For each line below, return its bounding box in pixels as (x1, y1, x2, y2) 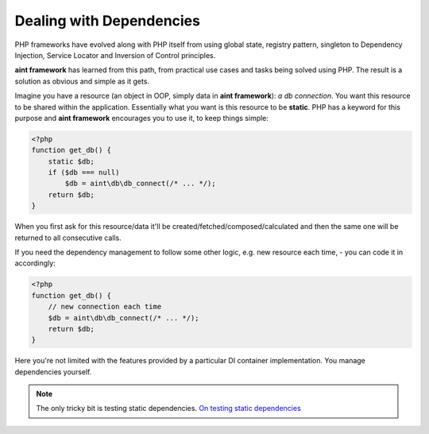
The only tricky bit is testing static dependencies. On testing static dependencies (36, 404, 301, 413)
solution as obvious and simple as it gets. (14, 76, 150, 86)
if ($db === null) (48, 168, 120, 177)
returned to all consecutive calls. (14, 233, 122, 242)
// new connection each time (48, 302, 162, 312)
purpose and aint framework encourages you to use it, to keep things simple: (14, 113, 269, 122)
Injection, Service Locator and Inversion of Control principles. (14, 50, 216, 60)
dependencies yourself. (14, 366, 92, 377)
